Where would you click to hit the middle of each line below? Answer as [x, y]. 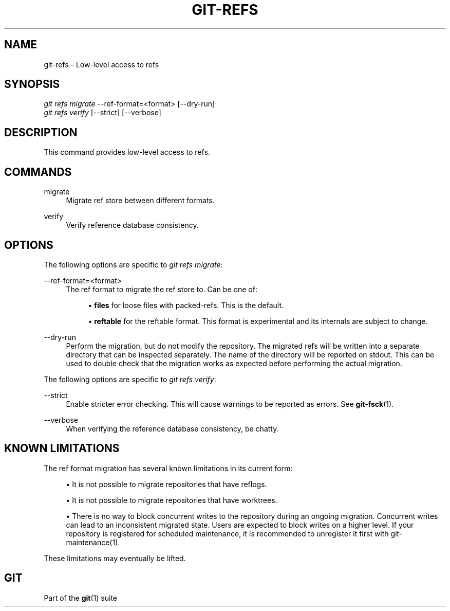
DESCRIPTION [41, 132]
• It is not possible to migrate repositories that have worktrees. [172, 500]
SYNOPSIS [32, 84]
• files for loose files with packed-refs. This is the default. [186, 305]
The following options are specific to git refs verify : [130, 379]
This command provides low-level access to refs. [127, 152]
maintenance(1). [93, 542]
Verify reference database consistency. [132, 225]
